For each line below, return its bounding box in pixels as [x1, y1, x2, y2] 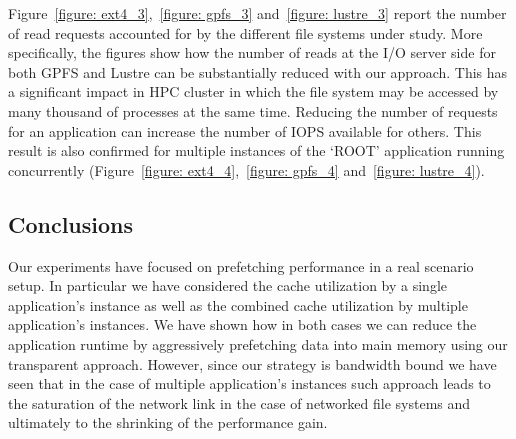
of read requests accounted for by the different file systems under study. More [8, 22, 483, 43]
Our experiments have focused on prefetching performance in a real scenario [8, 255, 474, 276]
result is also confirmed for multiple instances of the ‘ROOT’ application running [8, 140, 505, 161]
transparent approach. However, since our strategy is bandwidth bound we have [8, 353, 497, 374]
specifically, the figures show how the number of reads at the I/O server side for [8, 42, 496, 63]
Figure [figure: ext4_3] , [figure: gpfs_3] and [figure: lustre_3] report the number [8, 3, 507, 23]
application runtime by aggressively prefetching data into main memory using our [8, 333, 508, 354]
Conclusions [8, 208, 134, 239]
